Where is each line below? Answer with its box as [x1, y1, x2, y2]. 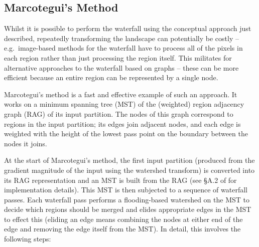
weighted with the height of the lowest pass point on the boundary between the [4, 128, 248, 139]
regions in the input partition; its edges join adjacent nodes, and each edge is [4, 118, 241, 129]
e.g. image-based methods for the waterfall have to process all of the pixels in [4, 43, 243, 53]
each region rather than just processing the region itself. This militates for [4, 52, 232, 63]
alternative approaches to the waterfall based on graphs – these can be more [4, 62, 239, 73]
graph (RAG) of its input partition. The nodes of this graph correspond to [4, 108, 233, 119]
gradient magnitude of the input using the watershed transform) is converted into [4, 164, 255, 175]
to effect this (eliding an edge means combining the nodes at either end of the [4, 213, 243, 224]
